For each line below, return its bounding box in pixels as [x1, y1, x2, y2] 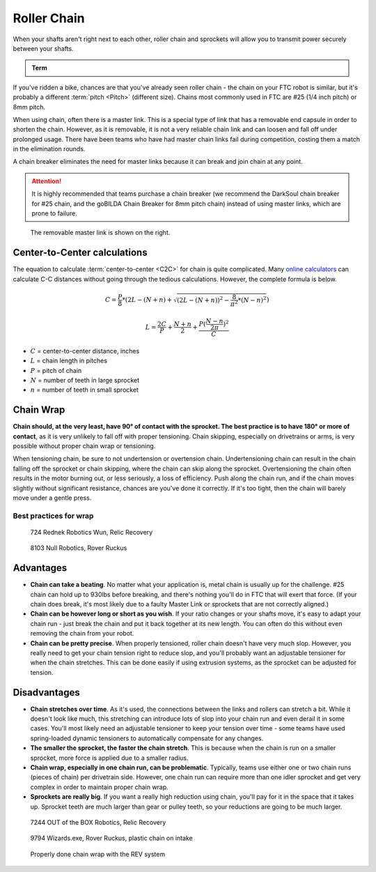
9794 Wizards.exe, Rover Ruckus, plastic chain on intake [30, 834, 193, 843]
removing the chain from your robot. [30, 629, 134, 638]
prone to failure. [31, 209, 78, 217]
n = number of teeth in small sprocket [30, 385, 139, 394]
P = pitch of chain [30, 366, 82, 374]
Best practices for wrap [13, 511, 94, 521]
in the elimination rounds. [13, 145, 86, 153]
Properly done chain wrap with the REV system [30, 850, 166, 858]
